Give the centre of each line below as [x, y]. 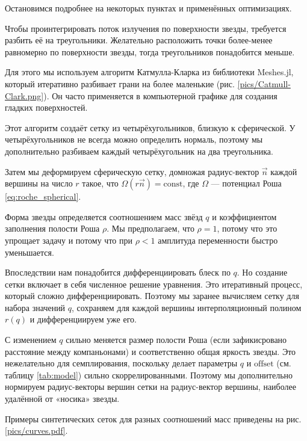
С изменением [31, 340]
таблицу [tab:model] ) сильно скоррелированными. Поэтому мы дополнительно [149, 375]
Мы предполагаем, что [153, 228]
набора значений [35, 307]
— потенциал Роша [246, 183]
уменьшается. [29, 252]
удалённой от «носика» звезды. [62, 399]
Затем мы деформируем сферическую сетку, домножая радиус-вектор [132, 171]
